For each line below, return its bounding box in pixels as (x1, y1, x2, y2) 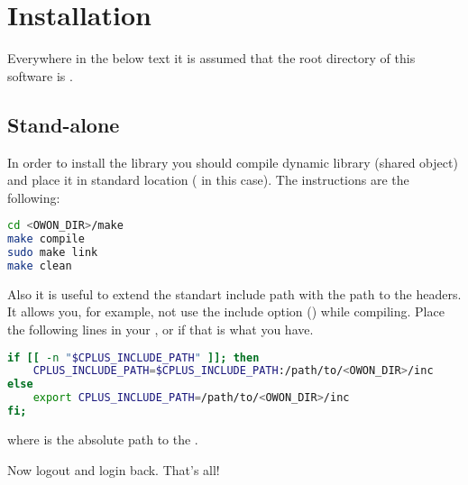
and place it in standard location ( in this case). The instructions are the (7, 170, 409, 189)
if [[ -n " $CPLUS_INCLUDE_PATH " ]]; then (7, 351, 260, 364)
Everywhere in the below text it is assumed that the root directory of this (7, 49, 416, 68)
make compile (7, 233, 85, 246)
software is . (7, 66, 73, 85)
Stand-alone (7, 110, 120, 138)
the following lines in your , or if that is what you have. (7, 319, 314, 338)
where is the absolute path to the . (7, 429, 198, 448)
